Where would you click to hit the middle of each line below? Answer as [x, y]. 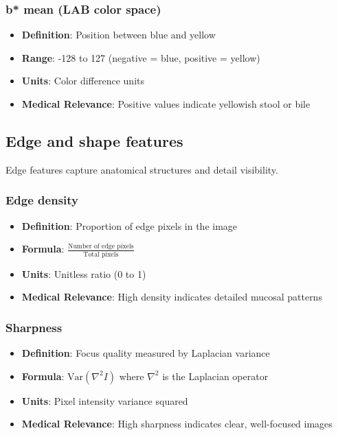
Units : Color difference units [83, 81]
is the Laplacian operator [215, 376]
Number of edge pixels [101, 246]
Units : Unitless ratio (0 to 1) [84, 273]
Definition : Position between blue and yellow [119, 35]
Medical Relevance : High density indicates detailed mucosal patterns [172, 297]
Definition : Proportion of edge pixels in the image [129, 225]
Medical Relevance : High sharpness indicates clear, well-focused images [177, 424]
